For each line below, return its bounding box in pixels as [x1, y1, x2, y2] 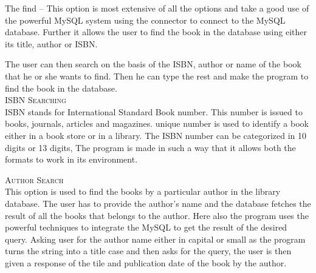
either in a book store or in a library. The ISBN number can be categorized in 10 [5, 129, 306, 141]
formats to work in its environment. [5, 153, 138, 166]
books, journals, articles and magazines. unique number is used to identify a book [5, 117, 309, 130]
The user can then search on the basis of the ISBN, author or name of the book [5, 58, 301, 70]
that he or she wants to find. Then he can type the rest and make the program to [5, 69, 309, 82]
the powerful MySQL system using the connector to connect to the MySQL [5, 13, 286, 26]
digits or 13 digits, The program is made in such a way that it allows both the [5, 141, 296, 153]
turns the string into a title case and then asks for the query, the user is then [5, 244, 292, 257]
